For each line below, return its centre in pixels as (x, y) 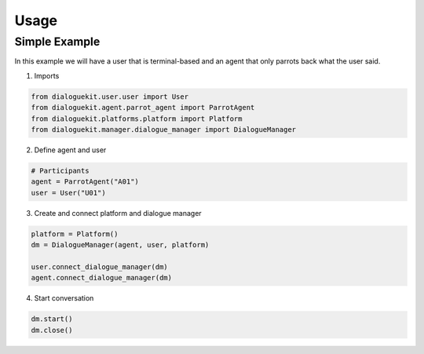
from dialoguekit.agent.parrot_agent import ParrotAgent (143, 108)
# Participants (60, 170)
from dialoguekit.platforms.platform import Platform (137, 119)
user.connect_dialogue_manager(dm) (99, 266)
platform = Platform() (75, 234)
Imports (47, 75)
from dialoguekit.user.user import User (110, 97)
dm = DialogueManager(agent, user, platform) (120, 245)
